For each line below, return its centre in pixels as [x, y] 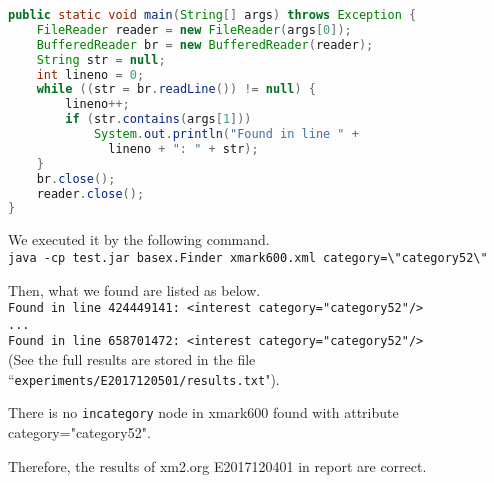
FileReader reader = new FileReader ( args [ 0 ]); [194, 29]
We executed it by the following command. [139, 239]
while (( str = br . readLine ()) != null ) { [176, 89]
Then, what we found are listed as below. [134, 289]
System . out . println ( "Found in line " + [226, 134]
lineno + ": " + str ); [183, 148]
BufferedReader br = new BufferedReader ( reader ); [205, 44]
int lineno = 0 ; [90, 74]
